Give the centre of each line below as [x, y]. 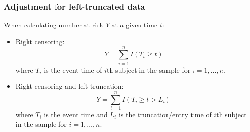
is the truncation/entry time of [165, 114]
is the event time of [73, 69]
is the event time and [76, 114]
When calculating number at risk [54, 25]
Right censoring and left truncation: [69, 86]
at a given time [135, 25]
